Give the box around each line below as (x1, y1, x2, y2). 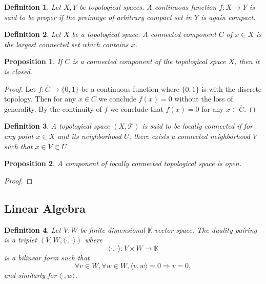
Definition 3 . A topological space (4, 120, 110, 131)
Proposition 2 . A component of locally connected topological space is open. (4, 158, 241, 169)
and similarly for (4, 270, 57, 280)
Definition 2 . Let (4, 29, 61, 39)
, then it (234, 56, 260, 67)
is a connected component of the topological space (72, 56, 226, 67)
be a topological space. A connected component (72, 29, 216, 39)
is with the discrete (201, 83, 262, 94)
